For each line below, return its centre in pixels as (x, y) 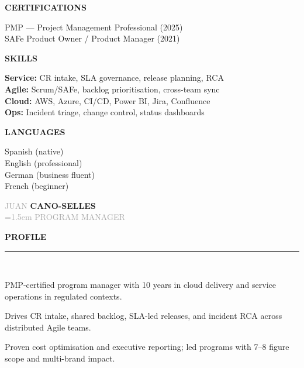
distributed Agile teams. (48, 327)
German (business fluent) (50, 174)
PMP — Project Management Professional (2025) (94, 27)
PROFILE (26, 236)
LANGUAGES (35, 131)
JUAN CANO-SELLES (50, 205)
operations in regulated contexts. (63, 296)
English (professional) (44, 162)
